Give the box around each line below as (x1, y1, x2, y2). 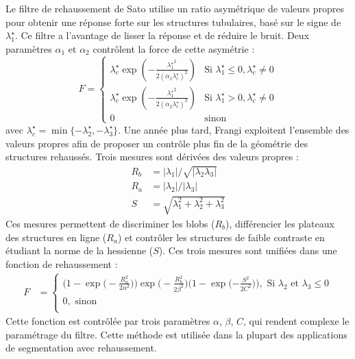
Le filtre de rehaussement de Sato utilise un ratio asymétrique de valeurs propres (5, 1, 345, 15)
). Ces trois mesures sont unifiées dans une (158, 243, 337, 258)
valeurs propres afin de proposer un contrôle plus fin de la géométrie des (5, 136, 308, 150)
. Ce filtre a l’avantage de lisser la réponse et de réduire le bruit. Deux (14, 28, 310, 42)
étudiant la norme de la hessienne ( (5, 243, 154, 258)
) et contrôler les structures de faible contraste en (117, 230, 325, 244)
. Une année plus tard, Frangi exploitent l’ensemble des (118, 122, 350, 136)
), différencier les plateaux (225, 216, 334, 230)
